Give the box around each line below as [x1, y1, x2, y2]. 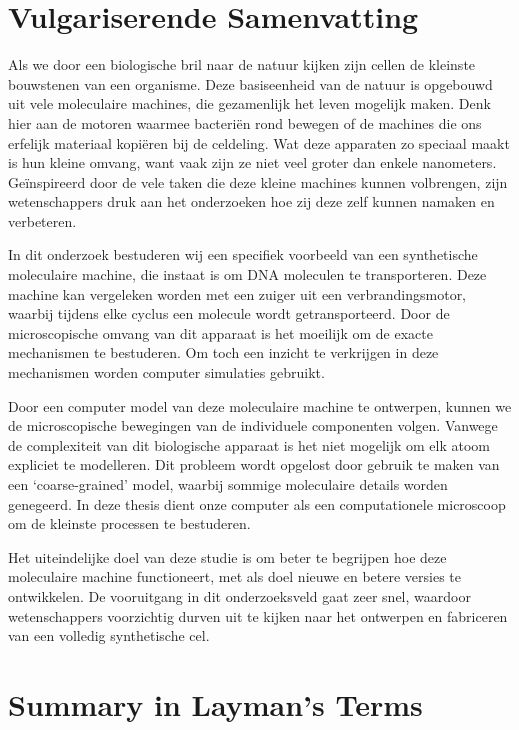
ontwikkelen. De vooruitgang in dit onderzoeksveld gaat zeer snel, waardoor [8, 585, 471, 606]
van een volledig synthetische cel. [8, 625, 210, 646]
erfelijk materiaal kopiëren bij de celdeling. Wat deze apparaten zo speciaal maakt [8, 132, 510, 153]
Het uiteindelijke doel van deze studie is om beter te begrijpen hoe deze [8, 546, 447, 567]
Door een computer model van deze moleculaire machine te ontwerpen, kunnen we [8, 395, 512, 416]
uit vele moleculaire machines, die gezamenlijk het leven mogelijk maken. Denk [8, 93, 491, 114]
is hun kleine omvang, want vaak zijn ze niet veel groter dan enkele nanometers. [8, 152, 497, 173]
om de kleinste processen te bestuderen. [8, 513, 251, 534]
